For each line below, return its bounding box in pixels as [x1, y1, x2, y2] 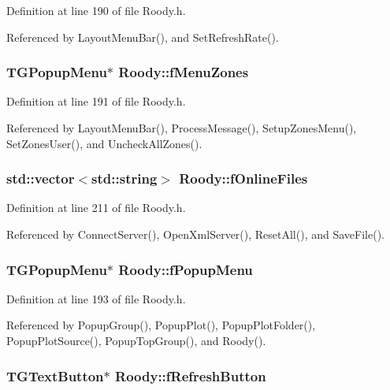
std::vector [6, 169, 75, 188]
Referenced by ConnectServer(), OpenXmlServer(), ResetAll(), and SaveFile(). [6, 226, 384, 242]
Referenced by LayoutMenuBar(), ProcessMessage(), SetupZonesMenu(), [6, 120, 357, 136]
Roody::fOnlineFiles [179, 169, 308, 188]
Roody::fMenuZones [118, 62, 249, 82]
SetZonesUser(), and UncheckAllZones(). [6, 135, 202, 151]
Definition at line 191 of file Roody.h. [6, 93, 186, 110]
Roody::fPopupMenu [118, 259, 253, 279]
